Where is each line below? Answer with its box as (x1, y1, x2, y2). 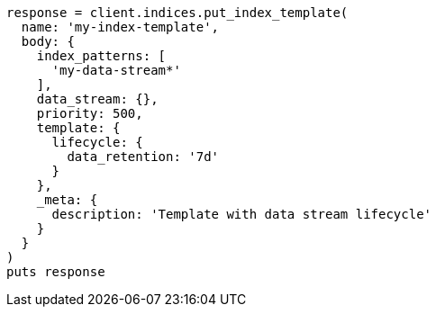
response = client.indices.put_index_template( (6, 5, 349, 20)
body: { (21, 34, 75, 49)
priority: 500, (36, 106, 143, 121)
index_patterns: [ (36, 49, 167, 63)
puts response (6, 265, 105, 279)
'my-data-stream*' (51, 63, 181, 77)
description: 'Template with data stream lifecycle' (51, 207, 432, 221)
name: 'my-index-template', (21, 20, 220, 34)
